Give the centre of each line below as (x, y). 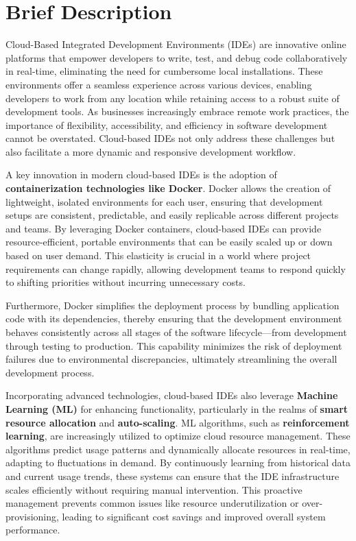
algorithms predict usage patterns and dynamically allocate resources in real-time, (178, 449)
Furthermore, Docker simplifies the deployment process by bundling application (173, 305)
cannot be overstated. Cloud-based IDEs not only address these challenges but (170, 138)
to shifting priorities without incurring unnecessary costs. (126, 282)
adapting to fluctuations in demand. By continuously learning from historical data (178, 462)
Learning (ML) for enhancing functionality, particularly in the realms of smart (177, 408)
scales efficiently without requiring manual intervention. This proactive (154, 489)
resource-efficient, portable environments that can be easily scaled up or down (169, 242)
